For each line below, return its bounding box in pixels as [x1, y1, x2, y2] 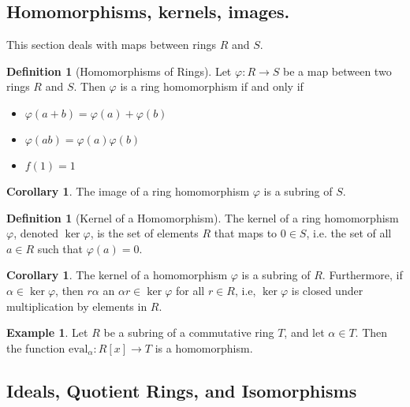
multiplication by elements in [6, 297, 147, 314]
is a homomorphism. [155, 339, 253, 356]
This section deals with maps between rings [6, 36, 216, 53]
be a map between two [283, 62, 392, 79]
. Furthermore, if [322, 267, 403, 283]
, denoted [13, 225, 58, 241]
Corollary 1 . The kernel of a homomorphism [6, 267, 228, 283]
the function [6, 339, 65, 356]
